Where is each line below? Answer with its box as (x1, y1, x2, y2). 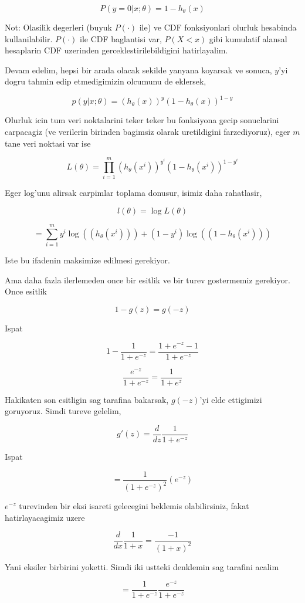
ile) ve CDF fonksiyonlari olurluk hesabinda (139, 21, 297, 33)
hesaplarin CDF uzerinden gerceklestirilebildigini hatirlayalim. (5, 44, 228, 56)
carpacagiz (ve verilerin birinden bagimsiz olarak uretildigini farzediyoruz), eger (5, 126, 290, 138)
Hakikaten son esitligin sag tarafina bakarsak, (5, 393, 169, 405)
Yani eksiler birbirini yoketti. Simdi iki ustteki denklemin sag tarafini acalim (5, 560, 279, 572)
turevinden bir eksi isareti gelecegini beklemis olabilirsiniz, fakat (19, 500, 249, 511)
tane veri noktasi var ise (5, 137, 91, 149)
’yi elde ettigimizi (199, 393, 262, 405)
